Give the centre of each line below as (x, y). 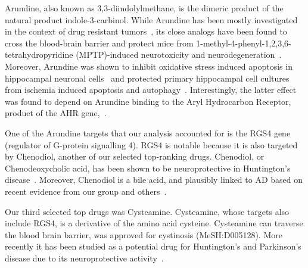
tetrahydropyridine (39, 54)
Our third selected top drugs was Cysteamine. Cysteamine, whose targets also (147, 211)
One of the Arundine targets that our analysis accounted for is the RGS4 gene (148, 133)
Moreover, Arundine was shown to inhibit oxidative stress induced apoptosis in (149, 66)
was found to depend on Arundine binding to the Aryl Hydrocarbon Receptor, (148, 101)
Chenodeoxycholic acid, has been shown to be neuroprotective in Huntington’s (148, 168)
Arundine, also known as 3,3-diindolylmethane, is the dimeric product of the (144, 8)
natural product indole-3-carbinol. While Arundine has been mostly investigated (151, 19)
